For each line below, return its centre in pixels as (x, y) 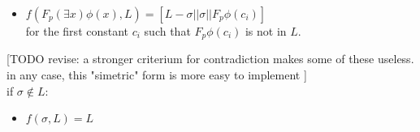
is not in (266, 31)
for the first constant (77, 31)
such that (167, 31)
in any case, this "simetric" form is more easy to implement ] (157, 75)
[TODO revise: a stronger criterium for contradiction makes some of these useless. (210, 59)
